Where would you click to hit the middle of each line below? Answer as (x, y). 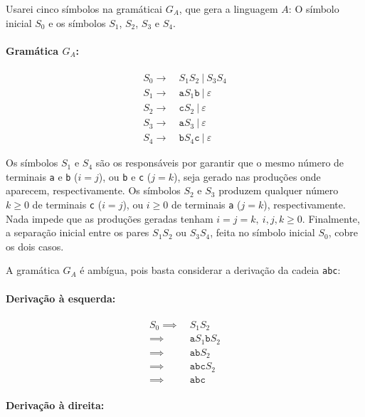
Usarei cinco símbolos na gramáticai (84, 9)
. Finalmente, (331, 218)
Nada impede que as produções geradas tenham (110, 218)
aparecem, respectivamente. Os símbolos (93, 190)
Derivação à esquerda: (61, 298)
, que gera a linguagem (228, 9)
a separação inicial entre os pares (78, 232)
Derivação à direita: (55, 405)
